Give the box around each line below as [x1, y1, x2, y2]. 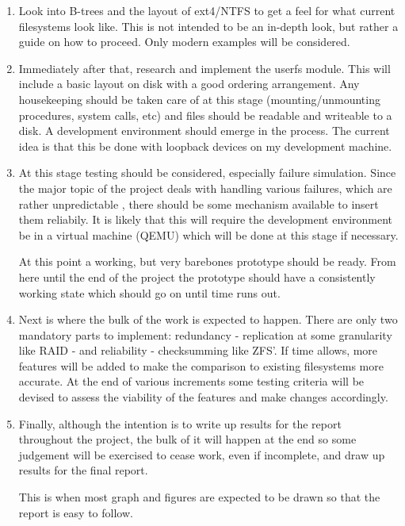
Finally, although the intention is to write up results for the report [18, 415, 342, 432]
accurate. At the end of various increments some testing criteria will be [18, 373, 365, 390]
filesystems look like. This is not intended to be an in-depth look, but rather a [18, 17, 399, 34]
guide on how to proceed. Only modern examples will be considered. [18, 33, 350, 50]
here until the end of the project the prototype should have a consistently [18, 268, 376, 285]
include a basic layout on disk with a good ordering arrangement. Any [18, 75, 360, 92]
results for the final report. [18, 462, 148, 478]
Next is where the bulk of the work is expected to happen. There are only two [18, 311, 398, 328]
